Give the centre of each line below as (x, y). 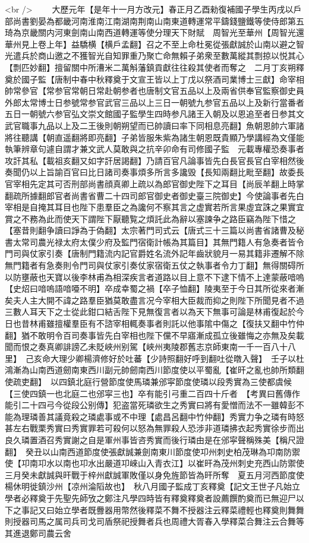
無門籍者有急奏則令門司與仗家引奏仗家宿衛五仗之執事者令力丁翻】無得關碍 (150, 265)
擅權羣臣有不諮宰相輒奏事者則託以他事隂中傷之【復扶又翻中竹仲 (179, 323)
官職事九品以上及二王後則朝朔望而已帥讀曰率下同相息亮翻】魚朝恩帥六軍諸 (158, 125)
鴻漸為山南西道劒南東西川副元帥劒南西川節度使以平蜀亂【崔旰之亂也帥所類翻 (154, 370)
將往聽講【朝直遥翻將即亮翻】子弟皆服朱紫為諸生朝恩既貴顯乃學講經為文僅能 (154, 137)
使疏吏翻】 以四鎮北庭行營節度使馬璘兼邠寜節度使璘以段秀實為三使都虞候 (148, 381)
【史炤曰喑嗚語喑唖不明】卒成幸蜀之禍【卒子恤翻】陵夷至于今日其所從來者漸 (154, 288)
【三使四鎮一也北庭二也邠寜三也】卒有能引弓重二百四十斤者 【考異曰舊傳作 (152, 393)
